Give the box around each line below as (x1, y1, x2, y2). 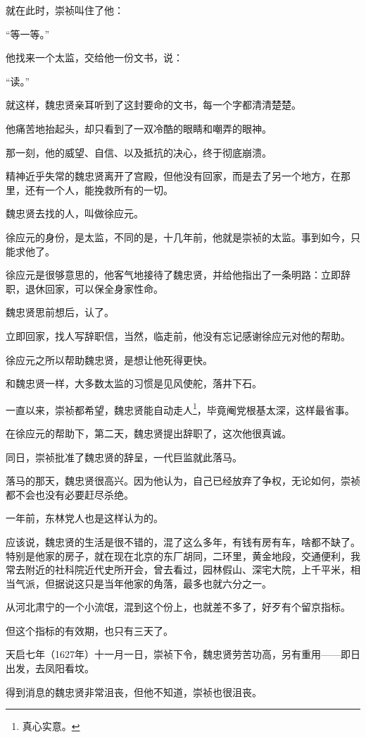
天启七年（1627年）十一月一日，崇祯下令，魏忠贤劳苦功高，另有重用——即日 (6, 647, 360, 662)
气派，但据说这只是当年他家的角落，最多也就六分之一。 (15, 575, 272, 590)
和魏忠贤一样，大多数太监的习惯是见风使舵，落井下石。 (6, 376, 262, 391)
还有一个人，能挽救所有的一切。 (25, 182, 173, 197)
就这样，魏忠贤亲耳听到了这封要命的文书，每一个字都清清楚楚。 (6, 97, 301, 112)
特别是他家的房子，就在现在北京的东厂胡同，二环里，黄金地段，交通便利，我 (6, 548, 360, 563)
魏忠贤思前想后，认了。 (6, 305, 114, 319)
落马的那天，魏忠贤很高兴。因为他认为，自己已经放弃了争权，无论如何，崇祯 (6, 473, 360, 488)
